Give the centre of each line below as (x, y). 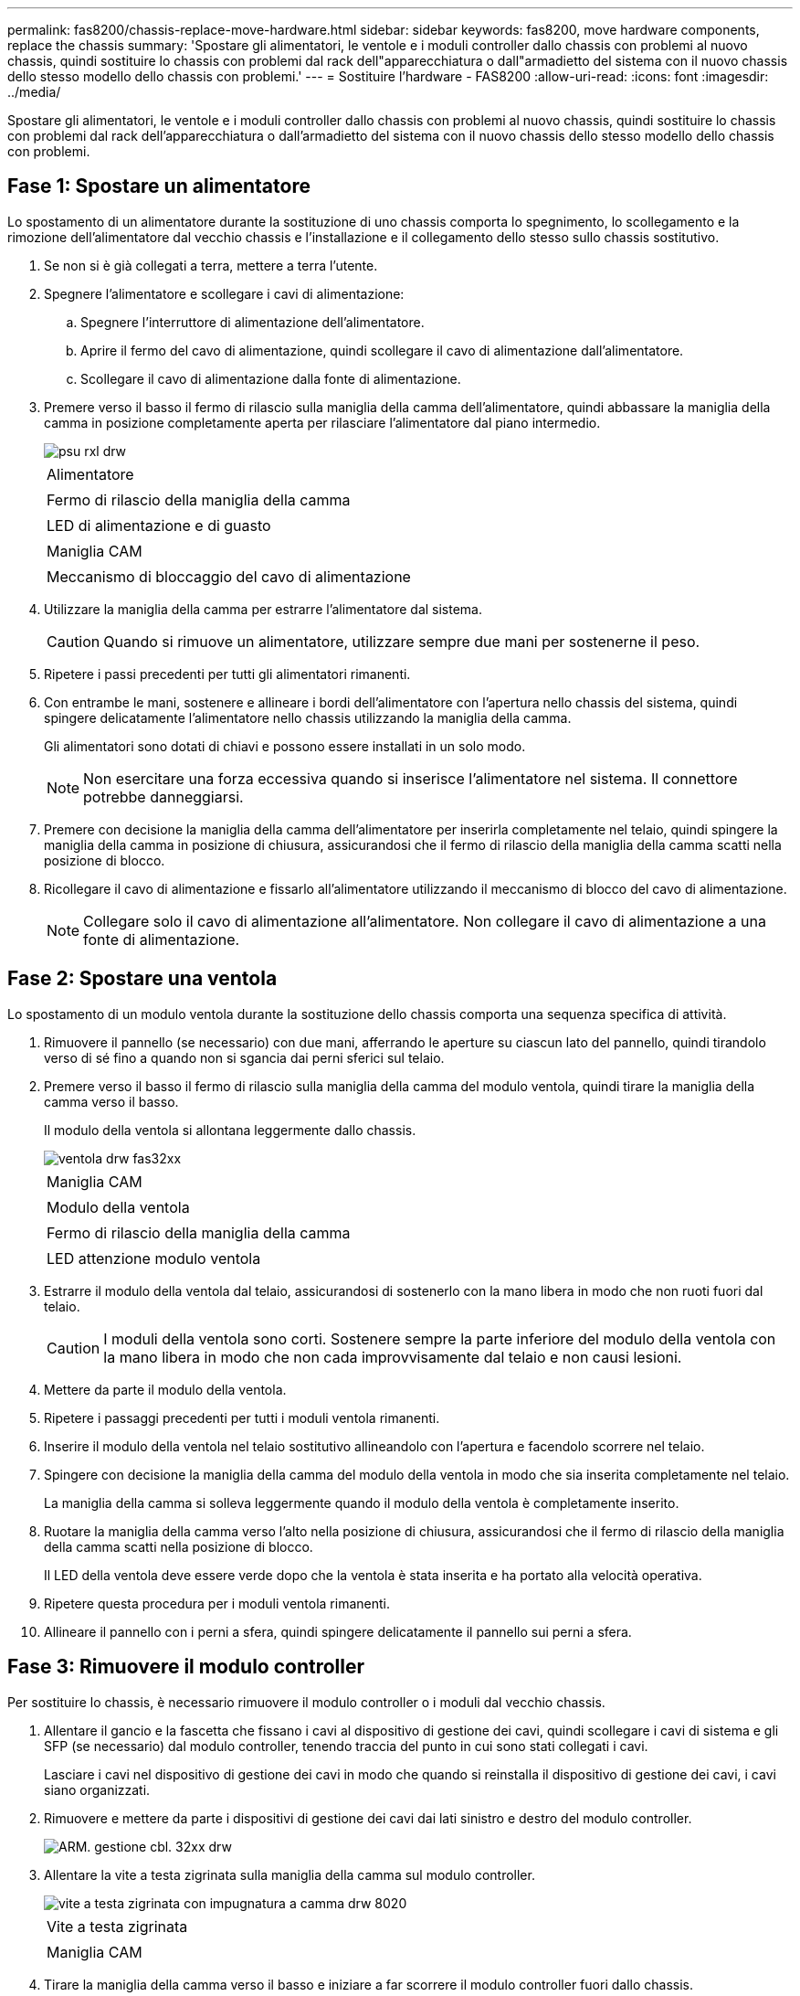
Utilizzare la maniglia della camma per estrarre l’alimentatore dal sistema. (263, 609)
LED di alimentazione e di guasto (159, 525)
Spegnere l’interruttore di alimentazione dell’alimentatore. (253, 322)
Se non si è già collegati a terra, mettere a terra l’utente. (211, 265)
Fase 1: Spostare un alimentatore (159, 186)
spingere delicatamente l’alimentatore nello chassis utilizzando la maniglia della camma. (308, 717)
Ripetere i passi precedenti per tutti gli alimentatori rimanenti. (227, 674)
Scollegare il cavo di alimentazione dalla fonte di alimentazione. (271, 378)
